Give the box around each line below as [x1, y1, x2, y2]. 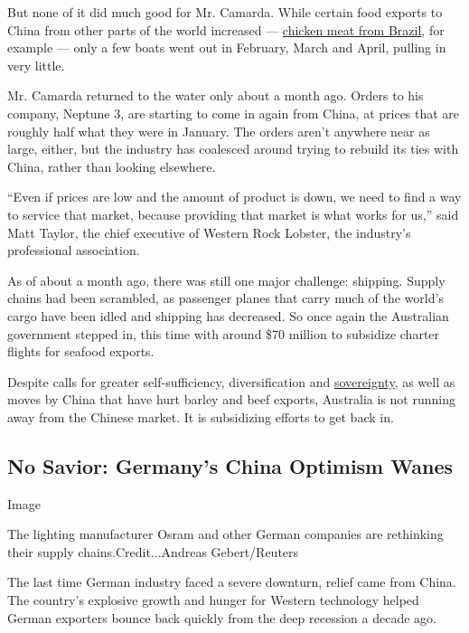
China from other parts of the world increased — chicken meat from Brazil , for [7, 20, 445, 39]
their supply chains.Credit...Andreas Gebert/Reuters [7, 542, 299, 561]
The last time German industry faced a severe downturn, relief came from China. [7, 572, 456, 591]
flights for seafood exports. [7, 342, 155, 361]
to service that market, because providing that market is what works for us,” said [7, 204, 459, 223]
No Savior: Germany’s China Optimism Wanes [7, 451, 453, 479]
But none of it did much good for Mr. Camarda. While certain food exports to [7, 3, 443, 21]
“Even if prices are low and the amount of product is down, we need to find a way [7, 187, 462, 206]
